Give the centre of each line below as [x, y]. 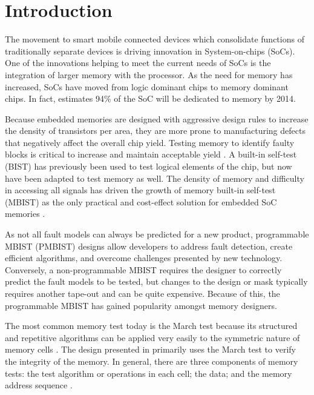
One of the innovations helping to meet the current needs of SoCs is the [138, 63]
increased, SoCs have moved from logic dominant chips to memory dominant [147, 86]
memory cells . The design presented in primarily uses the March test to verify [150, 349]
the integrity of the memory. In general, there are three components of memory [152, 361]
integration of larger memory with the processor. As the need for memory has [149, 74]
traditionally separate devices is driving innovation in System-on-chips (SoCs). [150, 51]
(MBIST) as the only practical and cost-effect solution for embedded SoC [141, 201]
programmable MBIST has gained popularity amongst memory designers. [141, 305]
